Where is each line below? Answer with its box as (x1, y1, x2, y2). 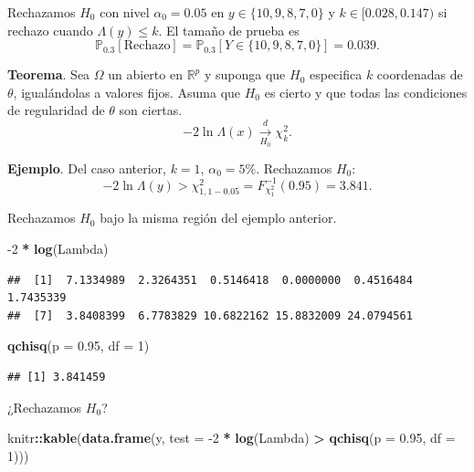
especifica (309, 65, 363, 84)
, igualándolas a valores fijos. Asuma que (13, 82, 241, 101)
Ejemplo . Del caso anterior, (7, 158, 166, 177)
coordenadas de (376, 65, 463, 84)
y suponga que (204, 65, 286, 84)
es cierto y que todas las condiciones (264, 82, 468, 101)
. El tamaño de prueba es (158, 20, 300, 39)
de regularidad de (7, 100, 105, 120)
